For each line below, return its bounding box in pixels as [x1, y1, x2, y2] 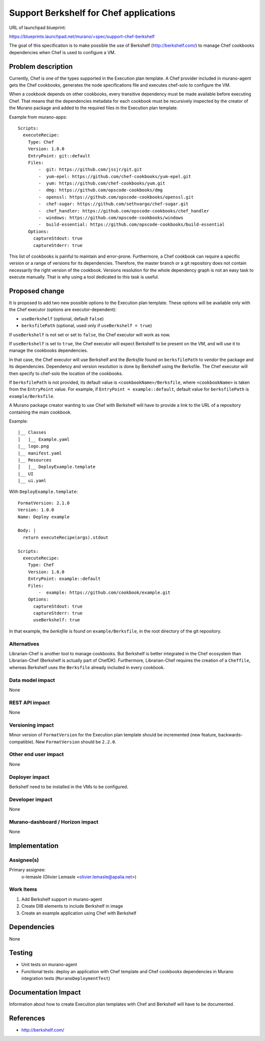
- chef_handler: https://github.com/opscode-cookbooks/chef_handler [38, 208, 210, 214]
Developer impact [9, 796, 53, 803]
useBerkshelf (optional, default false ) [21, 315, 104, 322]
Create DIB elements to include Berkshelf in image [21, 903, 123, 909]
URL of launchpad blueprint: [9, 25, 66, 31]
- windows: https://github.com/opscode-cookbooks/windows [38, 215, 184, 221]
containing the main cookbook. [9, 409, 72, 415]
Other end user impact [9, 751, 64, 758]
